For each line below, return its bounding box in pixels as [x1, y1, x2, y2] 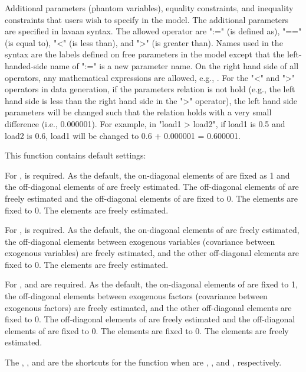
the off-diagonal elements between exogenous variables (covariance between [5, 235, 275, 247]
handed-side [5, 59, 48, 72]
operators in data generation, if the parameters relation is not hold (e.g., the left [5, 83, 295, 95]
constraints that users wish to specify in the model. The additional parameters [5, 13, 288, 25]
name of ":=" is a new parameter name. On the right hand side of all [50, 59, 299, 72]
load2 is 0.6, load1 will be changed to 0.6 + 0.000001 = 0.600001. [5, 129, 241, 141]
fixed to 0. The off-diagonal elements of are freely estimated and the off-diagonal [5, 313, 295, 325]
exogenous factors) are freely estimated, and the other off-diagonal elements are [5, 301, 292, 313]
